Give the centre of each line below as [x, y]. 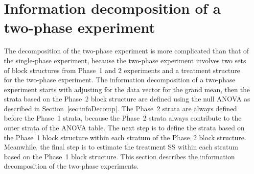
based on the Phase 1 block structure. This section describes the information [119, 156]
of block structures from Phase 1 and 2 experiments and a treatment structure [122, 70]
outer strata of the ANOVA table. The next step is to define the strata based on [124, 128]
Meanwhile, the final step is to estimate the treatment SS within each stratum [121, 147]
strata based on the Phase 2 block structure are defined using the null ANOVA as [127, 99]
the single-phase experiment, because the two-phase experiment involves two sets [125, 60]
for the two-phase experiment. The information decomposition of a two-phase [120, 80]
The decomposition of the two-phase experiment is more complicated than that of [127, 51]
